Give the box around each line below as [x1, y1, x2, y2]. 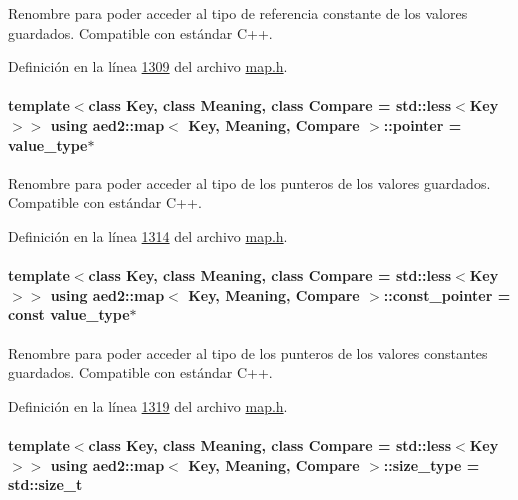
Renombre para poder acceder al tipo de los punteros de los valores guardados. [8, 172, 491, 193]
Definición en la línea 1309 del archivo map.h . [8, 56, 288, 77]
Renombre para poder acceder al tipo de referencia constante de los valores [8, 3, 468, 23]
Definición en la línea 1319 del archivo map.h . [8, 395, 288, 416]
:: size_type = [383, 454, 480, 475]
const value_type [8, 304, 130, 325]
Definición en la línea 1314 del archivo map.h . [8, 225, 288, 246]
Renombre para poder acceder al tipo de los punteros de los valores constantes [8, 342, 488, 363]
